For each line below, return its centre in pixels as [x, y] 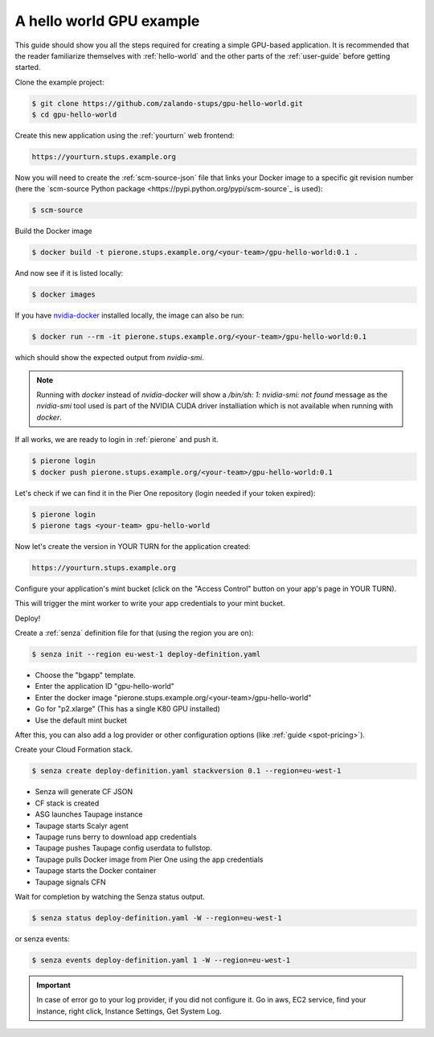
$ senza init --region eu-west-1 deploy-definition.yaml [146, 654]
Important [54, 985]
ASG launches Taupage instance [89, 814]
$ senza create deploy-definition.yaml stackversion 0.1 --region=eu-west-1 [186, 771]
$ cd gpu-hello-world [74, 115]
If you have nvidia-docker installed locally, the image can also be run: [129, 316]
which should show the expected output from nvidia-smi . [109, 358]
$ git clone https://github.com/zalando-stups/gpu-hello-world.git [168, 103]
